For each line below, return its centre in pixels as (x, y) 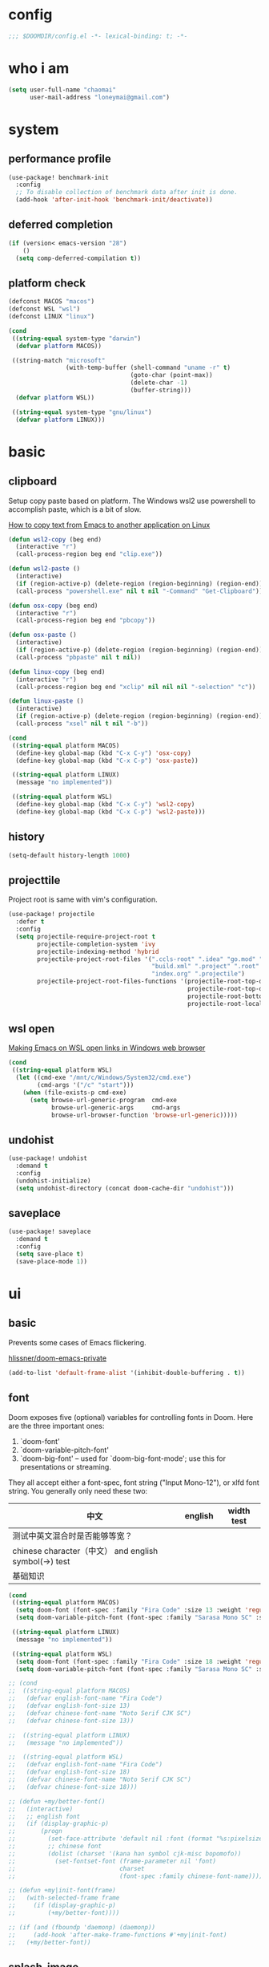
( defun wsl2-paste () (44, 569)
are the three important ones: (56, 1426)
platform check (47, 283)
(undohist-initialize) (53, 1181)
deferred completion (61, 225)
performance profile (60, 159)
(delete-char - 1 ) (159, 383)
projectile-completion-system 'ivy (96, 944)
